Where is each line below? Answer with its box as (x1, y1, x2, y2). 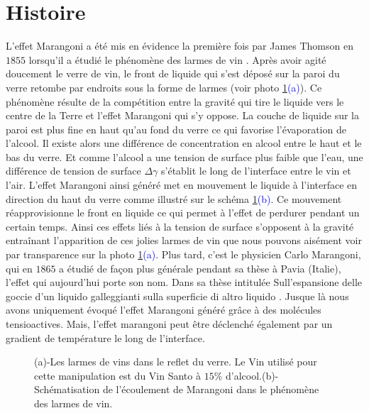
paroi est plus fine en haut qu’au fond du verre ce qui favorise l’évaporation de (6, 121, 346, 136)
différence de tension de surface (6, 163, 141, 178)
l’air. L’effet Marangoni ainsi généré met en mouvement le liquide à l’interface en (6, 177, 358, 192)
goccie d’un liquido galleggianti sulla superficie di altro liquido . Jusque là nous (6, 288, 349, 303)
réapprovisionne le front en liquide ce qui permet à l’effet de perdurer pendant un (6, 205, 360, 220)
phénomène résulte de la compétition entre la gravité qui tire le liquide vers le (6, 94, 344, 109)
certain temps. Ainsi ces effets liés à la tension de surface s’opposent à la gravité (6, 219, 354, 233)
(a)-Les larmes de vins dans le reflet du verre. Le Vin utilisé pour (34, 354, 317, 369)
